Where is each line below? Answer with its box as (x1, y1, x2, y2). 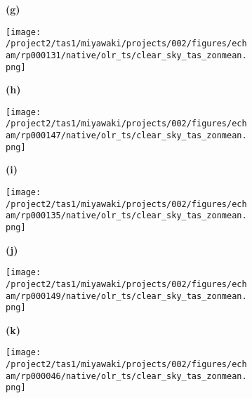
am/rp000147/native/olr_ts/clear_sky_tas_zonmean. (6, 131, 247, 141)
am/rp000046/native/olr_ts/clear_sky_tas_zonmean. (6, 371, 247, 381)
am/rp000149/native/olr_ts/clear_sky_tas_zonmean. (6, 291, 247, 301)
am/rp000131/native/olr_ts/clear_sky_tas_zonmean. (6, 50, 247, 60)
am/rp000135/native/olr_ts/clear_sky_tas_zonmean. (6, 211, 247, 221)
